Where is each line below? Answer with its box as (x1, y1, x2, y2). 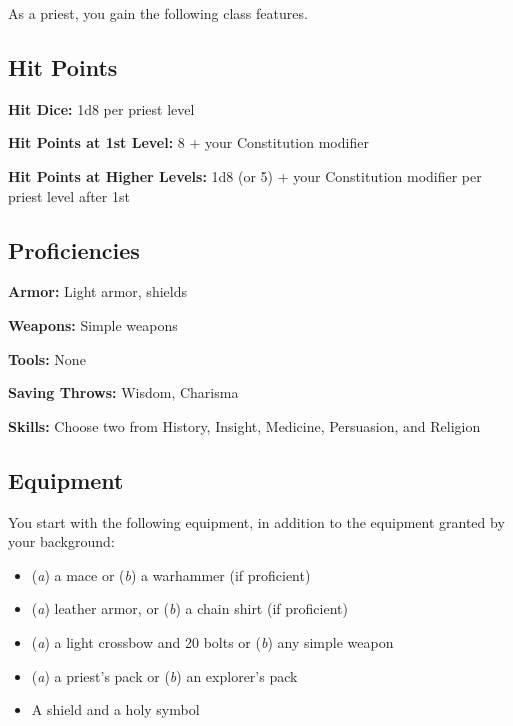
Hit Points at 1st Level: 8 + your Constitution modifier (8, 132, 369, 153)
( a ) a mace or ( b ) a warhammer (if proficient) (31, 564, 311, 585)
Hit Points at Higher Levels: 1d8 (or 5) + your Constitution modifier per (8, 165, 482, 186)
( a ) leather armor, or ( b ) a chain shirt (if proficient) (31, 598, 348, 619)
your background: (8, 531, 115, 552)
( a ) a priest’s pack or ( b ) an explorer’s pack (31, 665, 298, 686)
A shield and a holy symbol (31, 699, 200, 720)
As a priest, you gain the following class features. (8, 3, 308, 23)
